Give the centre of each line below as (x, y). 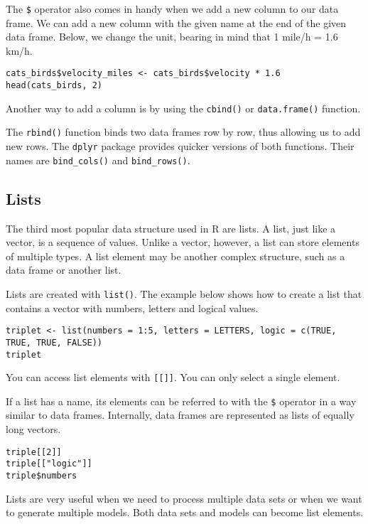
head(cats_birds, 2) (54, 86)
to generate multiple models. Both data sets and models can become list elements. (185, 512)
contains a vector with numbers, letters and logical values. (132, 308)
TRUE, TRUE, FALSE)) (54, 342)
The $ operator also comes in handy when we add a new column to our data (172, 9)
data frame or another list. (64, 270)
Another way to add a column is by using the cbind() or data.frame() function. (183, 108)
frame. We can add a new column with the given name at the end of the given (176, 22)
